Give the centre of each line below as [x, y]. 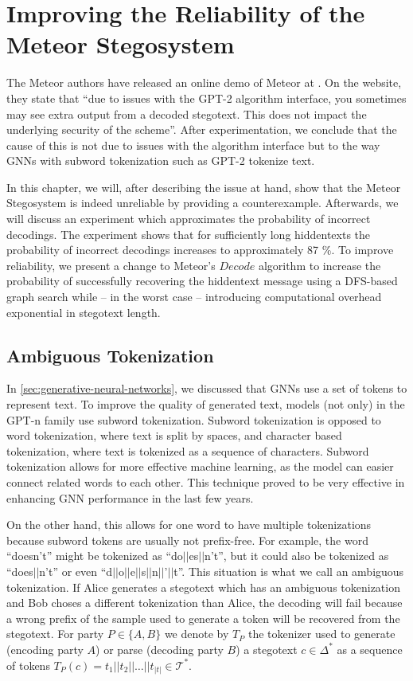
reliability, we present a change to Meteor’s [111, 265]
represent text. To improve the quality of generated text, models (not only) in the [206, 404]
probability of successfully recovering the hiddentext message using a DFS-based [202, 281]
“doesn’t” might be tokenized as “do [95, 556]
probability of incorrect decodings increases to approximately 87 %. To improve [200, 250]
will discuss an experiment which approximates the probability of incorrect [189, 219]
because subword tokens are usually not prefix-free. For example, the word [187, 540]
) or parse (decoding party [160, 649]
